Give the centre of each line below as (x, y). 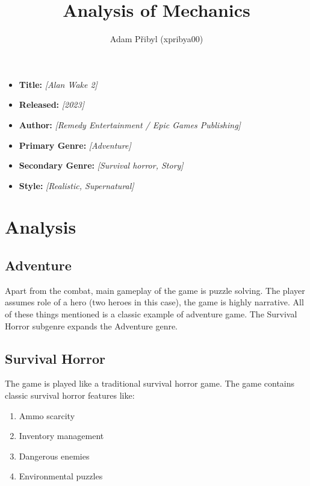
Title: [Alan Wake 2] (58, 84)
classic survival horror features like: (70, 395)
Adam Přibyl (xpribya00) (157, 39)
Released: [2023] (51, 104)
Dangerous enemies (54, 456)
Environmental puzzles (61, 476)
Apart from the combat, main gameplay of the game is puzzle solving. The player (155, 290)
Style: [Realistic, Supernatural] (76, 185)
